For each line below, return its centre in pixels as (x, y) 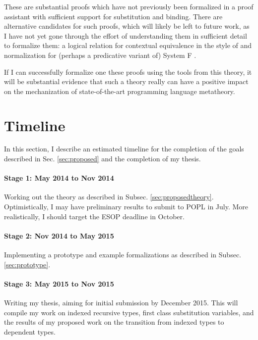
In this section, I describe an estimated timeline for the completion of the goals (124, 149)
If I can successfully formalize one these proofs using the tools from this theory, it (128, 72)
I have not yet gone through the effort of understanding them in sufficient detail (126, 35)
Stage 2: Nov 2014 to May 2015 (59, 235)
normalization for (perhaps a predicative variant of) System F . (100, 55)
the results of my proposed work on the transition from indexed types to (114, 322)
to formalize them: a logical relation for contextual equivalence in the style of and (128, 45)
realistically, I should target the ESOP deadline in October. (94, 216)
